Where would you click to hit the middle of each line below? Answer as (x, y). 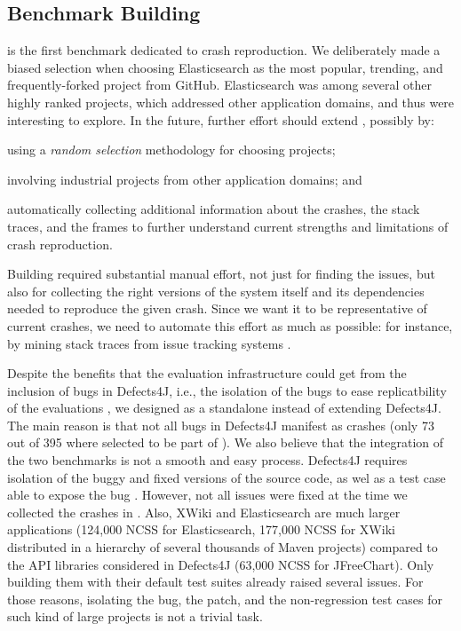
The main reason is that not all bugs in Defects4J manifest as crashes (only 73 (221, 425)
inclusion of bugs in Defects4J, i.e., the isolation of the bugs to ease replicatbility (227, 390)
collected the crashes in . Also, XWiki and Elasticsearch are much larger (204, 512)
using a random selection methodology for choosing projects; (171, 150)
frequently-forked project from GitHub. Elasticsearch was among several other (220, 85)
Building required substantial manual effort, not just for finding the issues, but (221, 274)
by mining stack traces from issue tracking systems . (149, 343)
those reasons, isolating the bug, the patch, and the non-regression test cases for (225, 599)
